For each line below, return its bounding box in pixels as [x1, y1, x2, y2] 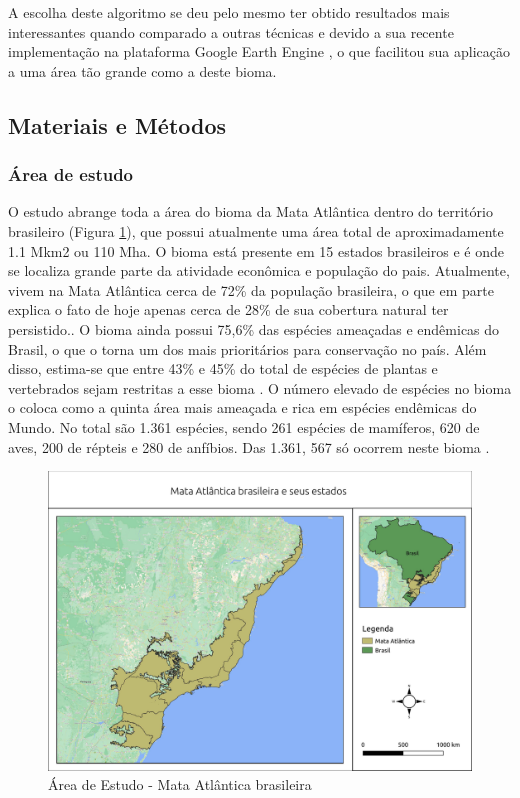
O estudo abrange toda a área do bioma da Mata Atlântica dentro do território [8, 201, 493, 222]
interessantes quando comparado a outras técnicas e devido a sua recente [8, 21, 454, 42]
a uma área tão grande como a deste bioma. [8, 60, 277, 81]
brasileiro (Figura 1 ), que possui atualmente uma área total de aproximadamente [8, 220, 504, 241]
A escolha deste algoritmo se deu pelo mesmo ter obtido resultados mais [8, 2, 450, 22]
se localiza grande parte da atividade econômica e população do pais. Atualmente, [8, 260, 510, 281]
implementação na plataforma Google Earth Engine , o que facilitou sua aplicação [8, 41, 510, 62]
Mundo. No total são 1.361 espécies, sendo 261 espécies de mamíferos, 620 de [8, 416, 480, 437]
